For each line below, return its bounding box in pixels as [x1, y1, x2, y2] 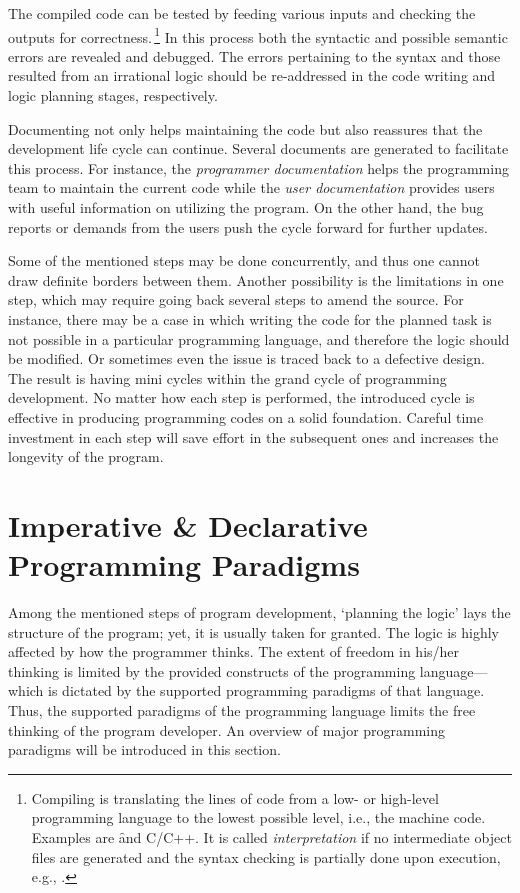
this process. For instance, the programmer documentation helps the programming [8, 157, 509, 178]
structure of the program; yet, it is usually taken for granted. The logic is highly [8, 621, 499, 642]
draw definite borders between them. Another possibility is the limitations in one [8, 269, 504, 290]
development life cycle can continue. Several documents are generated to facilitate [8, 138, 509, 159]
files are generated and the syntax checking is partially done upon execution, [31, 846, 501, 867]
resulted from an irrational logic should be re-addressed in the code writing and [8, 65, 496, 86]
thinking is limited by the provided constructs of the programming [8, 660, 416, 681]
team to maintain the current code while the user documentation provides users [8, 177, 495, 198]
